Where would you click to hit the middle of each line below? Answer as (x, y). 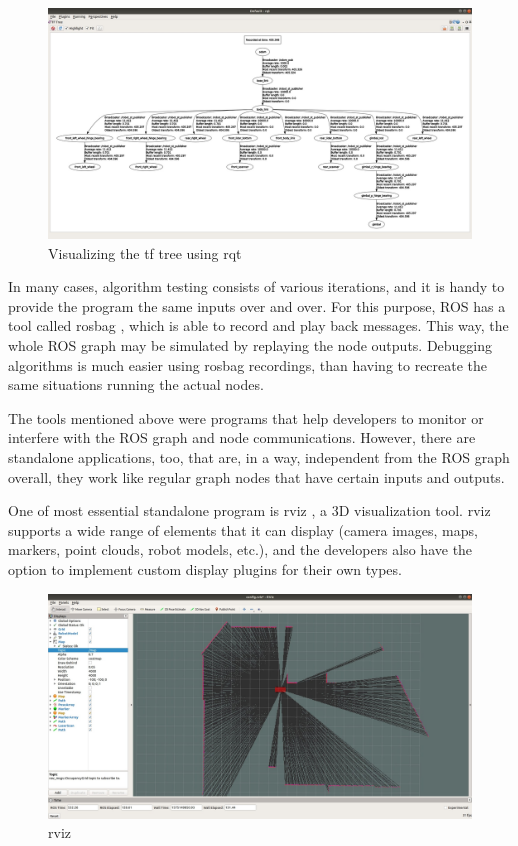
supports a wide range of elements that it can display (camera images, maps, (243, 529)
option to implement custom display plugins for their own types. (205, 568)
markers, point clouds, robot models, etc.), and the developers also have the (240, 549)
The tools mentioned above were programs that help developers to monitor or (246, 417)
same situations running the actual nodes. (136, 384)
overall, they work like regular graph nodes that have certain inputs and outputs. (256, 476)
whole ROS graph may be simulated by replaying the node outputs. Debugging (250, 345)
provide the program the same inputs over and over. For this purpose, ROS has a (257, 305)
